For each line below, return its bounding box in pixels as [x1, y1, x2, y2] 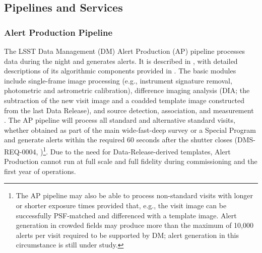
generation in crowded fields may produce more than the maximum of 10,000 [16, 220, 253, 230]
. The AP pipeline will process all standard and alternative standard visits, [4, 115, 235, 125]
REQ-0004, [4, 146, 38, 156]
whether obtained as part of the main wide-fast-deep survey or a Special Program [4, 124, 256, 135]
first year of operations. [4, 165, 76, 176]
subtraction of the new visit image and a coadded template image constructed [4, 95, 245, 105]
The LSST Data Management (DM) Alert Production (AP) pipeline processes [4, 46, 245, 56]
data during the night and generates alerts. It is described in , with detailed [4, 55, 238, 66]
